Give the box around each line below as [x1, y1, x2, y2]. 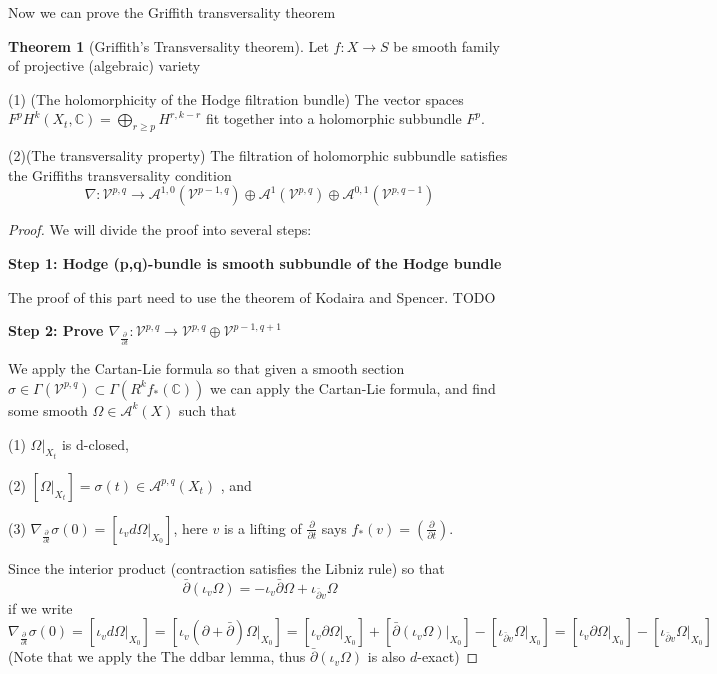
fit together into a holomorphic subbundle [205, 108, 462, 129]
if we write [8, 597, 73, 618]
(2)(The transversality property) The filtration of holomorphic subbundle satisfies [8, 145, 508, 166]
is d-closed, [61, 433, 129, 454]
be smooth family [393, 35, 500, 56]
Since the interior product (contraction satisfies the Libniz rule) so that [8, 557, 445, 578]
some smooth [8, 399, 88, 420]
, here [173, 517, 208, 538]
